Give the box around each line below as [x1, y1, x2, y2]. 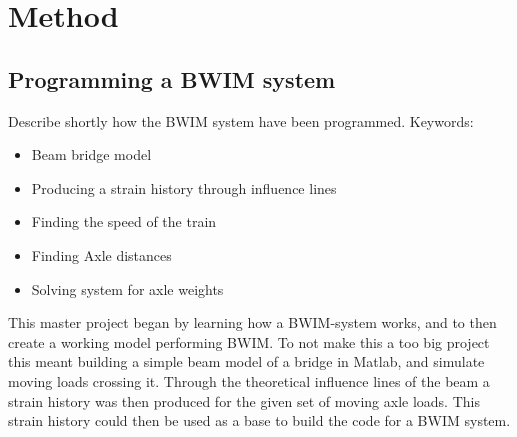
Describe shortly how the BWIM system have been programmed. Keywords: [8, 110, 474, 131]
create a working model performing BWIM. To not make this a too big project [8, 331, 490, 352]
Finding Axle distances [31, 244, 172, 265]
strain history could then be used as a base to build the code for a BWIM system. [8, 410, 511, 431]
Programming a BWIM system [8, 63, 336, 94]
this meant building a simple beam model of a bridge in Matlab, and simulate [8, 351, 485, 372]
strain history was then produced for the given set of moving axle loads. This [8, 390, 480, 411]
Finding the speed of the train [31, 211, 217, 232]
